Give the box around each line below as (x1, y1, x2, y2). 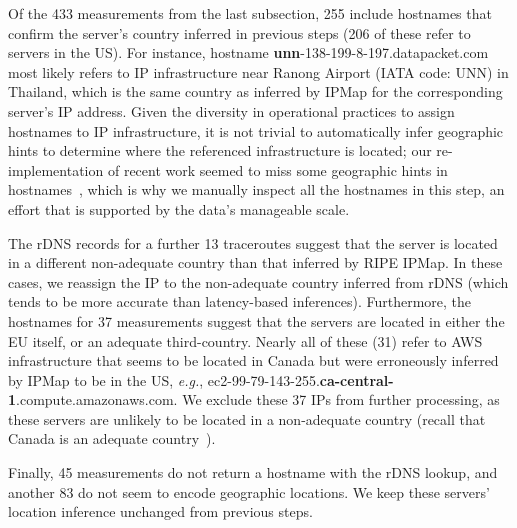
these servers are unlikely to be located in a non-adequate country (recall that (8, 408, 486, 429)
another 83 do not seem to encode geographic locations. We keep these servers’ (8, 481, 490, 502)
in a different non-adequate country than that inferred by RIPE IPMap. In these (8, 252, 503, 273)
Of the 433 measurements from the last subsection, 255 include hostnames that (8, 3, 492, 23)
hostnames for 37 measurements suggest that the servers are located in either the (8, 310, 505, 331)
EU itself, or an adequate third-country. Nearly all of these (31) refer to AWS (8, 330, 483, 351)
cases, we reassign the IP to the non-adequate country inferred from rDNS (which (8, 271, 509, 292)
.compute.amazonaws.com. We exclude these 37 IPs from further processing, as (16, 389, 500, 410)
